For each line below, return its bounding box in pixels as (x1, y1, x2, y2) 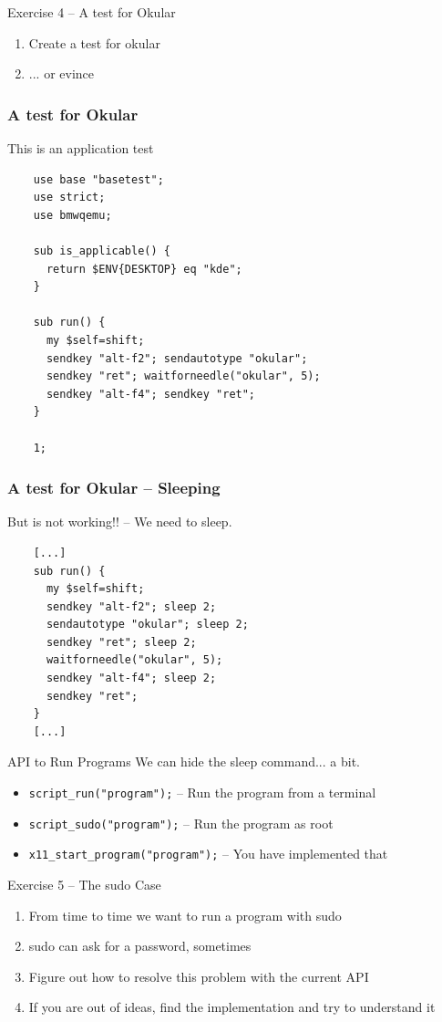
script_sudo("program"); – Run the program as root (28, 813, 334, 832)
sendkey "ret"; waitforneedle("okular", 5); (46, 370, 321, 383)
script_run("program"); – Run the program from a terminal (28, 783, 376, 802)
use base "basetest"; (33, 172, 164, 186)
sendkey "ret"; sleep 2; (46, 635, 197, 649)
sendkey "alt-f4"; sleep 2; (46, 672, 217, 685)
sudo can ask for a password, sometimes (28, 936, 252, 955)
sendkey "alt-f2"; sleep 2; (46, 600, 217, 613)
